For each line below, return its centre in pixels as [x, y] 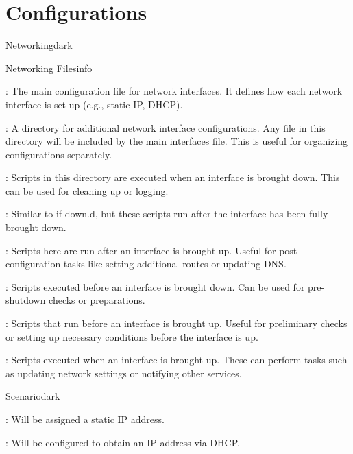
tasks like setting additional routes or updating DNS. [175, 264]
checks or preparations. [97, 300]
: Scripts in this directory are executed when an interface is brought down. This [173, 177]
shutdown [26, 300]
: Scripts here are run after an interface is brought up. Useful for [141, 250]
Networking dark [39, 45]
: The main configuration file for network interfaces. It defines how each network [174, 91]
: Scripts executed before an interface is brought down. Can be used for [155, 286]
